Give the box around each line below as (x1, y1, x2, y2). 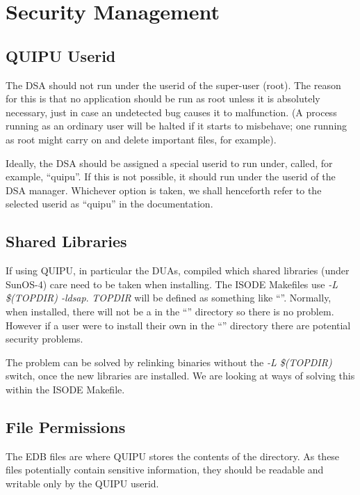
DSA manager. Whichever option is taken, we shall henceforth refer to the (6, 182, 322, 197)
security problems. (6, 331, 83, 346)
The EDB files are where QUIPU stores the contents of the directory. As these (6, 448, 340, 463)
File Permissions (6, 416, 126, 437)
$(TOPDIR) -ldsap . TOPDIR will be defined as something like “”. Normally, (6, 290, 332, 305)
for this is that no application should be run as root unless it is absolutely (6, 91, 320, 106)
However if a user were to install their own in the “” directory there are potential (6, 317, 351, 332)
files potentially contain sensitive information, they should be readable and (6, 462, 324, 477)
